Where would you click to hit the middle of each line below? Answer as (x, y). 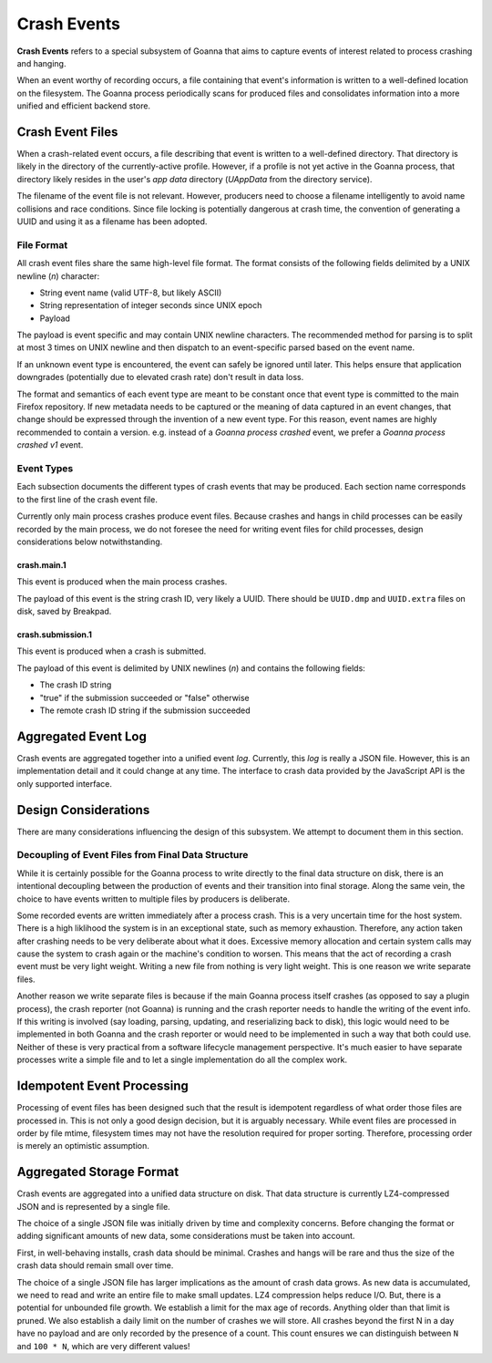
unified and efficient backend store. (83, 106)
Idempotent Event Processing (102, 1086)
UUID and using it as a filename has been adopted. (112, 221)
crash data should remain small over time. (95, 1265)
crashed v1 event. (50, 445)
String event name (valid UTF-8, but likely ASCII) (131, 293)
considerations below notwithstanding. (90, 542)
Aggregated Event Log (82, 736)
